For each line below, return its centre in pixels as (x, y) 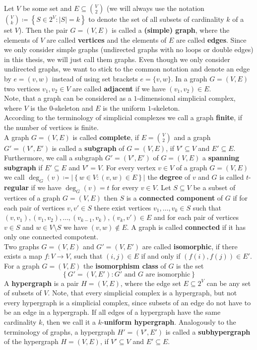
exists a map (23, 256)
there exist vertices (123, 207)
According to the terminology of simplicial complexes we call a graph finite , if (123, 117)
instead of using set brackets (95, 78)
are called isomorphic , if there (190, 246)
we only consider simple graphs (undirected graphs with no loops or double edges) (129, 49)
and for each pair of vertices (196, 217)
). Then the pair (43, 30)
